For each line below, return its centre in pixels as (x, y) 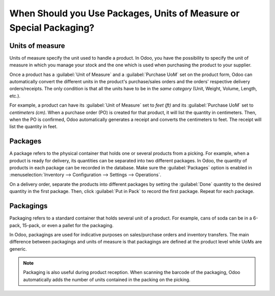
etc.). (15, 96)
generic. (18, 249)
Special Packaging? (52, 28)
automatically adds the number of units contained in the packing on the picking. (107, 279)
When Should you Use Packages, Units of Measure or (125, 13)
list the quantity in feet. (34, 127)
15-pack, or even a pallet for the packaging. (68, 225)
